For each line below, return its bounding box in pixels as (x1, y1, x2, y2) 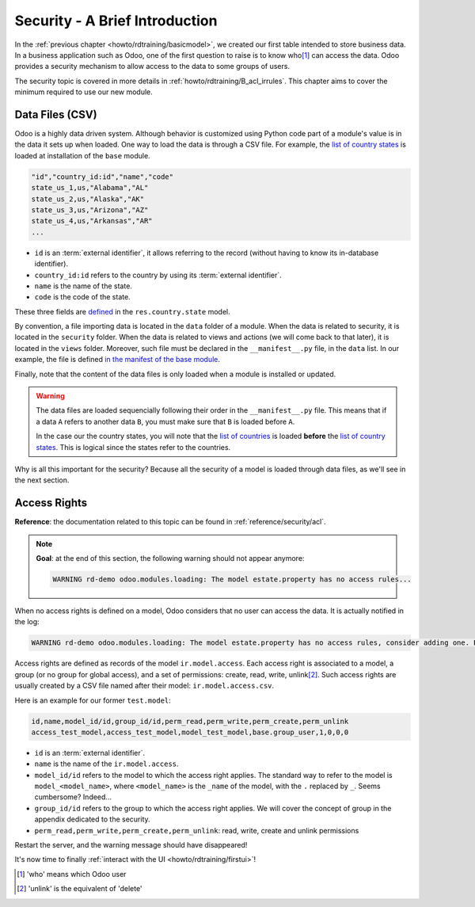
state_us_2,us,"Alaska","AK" (31, 194, 145, 204)
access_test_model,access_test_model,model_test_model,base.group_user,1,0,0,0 (31, 727, 349, 737)
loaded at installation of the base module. (14, 151, 150, 160)
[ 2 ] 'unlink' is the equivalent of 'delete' (17, 884, 142, 894)
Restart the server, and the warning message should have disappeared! (14, 840, 248, 850)
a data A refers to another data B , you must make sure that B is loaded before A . (36, 417, 295, 426)
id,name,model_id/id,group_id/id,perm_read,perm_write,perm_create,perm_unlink (31, 717, 349, 726)
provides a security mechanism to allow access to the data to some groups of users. (14, 62, 291, 71)
